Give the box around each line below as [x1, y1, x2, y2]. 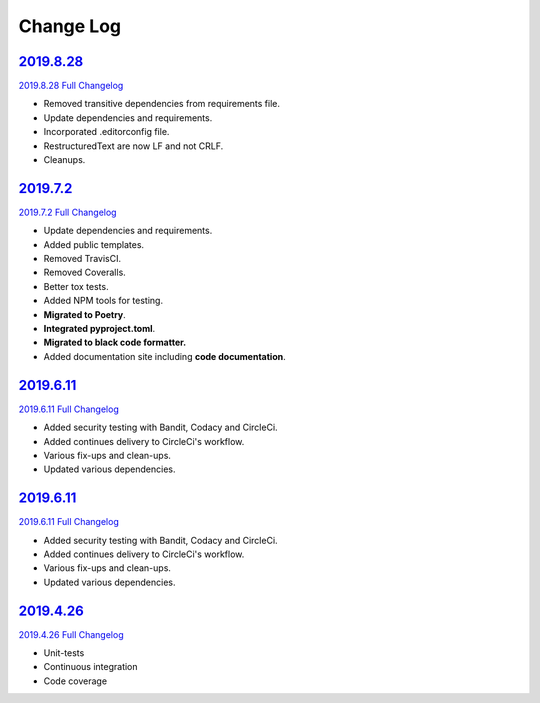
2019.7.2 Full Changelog [18, 206, 117, 218]
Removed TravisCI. [43, 253, 122, 265]
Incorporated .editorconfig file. [43, 126, 170, 138]
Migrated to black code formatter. [43, 336, 187, 349]
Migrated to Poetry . [43, 308, 127, 320]
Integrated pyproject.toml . [43, 323, 156, 335]
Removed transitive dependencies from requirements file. [43, 98, 280, 110]
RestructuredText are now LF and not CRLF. [43, 140, 224, 152]
